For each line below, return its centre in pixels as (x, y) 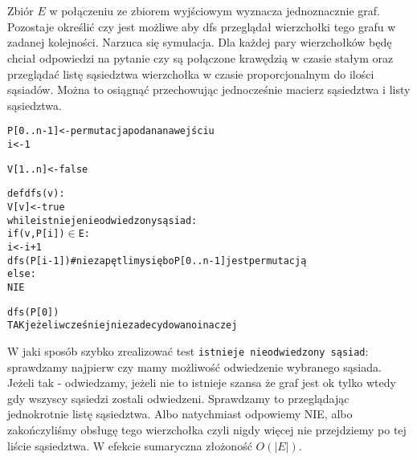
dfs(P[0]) (33, 312)
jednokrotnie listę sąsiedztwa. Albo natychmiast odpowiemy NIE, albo (180, 414)
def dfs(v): (36, 194)
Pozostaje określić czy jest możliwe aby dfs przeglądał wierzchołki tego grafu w (202, 26)
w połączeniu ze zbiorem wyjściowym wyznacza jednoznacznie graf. (215, 11)
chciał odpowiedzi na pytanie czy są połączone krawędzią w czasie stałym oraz (200, 57)
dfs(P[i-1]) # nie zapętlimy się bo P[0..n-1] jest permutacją (157, 261)
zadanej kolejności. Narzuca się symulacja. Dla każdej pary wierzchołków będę (200, 42)
